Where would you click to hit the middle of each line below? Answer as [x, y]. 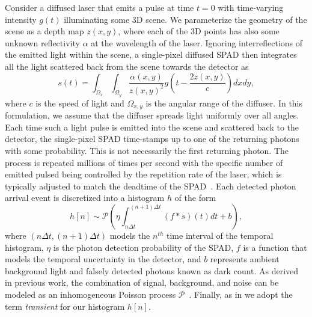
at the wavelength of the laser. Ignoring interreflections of [197, 42]
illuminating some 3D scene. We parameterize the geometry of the [185, 19]
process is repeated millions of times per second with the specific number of [144, 162]
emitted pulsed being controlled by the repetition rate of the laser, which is [143, 174]
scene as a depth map [44, 31]
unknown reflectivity [42, 42]
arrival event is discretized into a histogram [85, 198]
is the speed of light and [80, 103]
